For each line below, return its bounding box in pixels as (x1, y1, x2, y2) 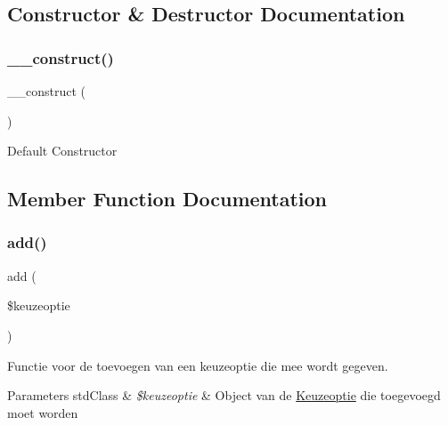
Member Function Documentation (7, 185, 328, 212)
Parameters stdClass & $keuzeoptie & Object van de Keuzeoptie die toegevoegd (7, 386, 441, 405)
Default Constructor (7, 141, 118, 160)
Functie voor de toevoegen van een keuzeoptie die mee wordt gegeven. (7, 356, 388, 374)
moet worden (7, 403, 78, 421)
